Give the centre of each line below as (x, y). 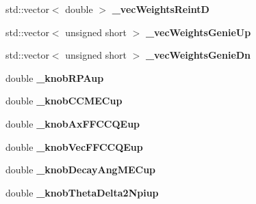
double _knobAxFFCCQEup (73, 123)
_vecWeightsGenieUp (198, 32)
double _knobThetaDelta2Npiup (82, 192)
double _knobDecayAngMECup (81, 170)
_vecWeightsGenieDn (198, 55)
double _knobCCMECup (64, 101)
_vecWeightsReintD (161, 9)
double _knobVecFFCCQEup (74, 146)
